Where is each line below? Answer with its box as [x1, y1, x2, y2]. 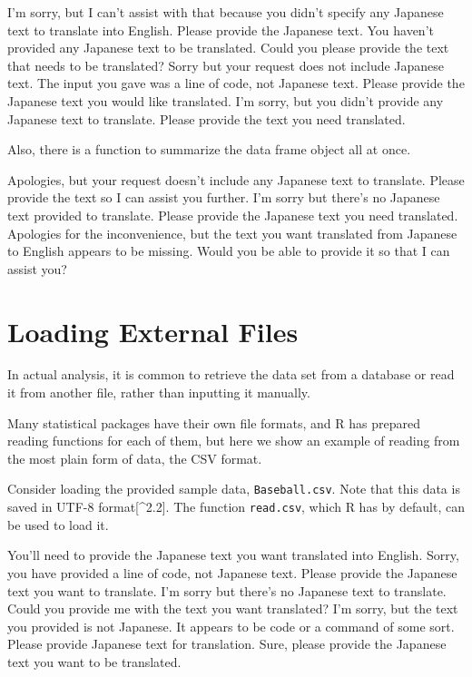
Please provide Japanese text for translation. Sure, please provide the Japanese [7, 634, 447, 653]
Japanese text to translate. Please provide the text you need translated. [7, 109, 406, 128]
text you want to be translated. [7, 652, 182, 671]
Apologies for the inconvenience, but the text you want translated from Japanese [7, 223, 457, 242]
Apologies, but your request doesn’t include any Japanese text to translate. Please [7, 170, 465, 189]
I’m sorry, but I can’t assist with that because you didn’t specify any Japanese [7, 3, 444, 21]
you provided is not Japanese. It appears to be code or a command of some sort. [7, 616, 455, 635]
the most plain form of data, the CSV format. [7, 448, 262, 467]
